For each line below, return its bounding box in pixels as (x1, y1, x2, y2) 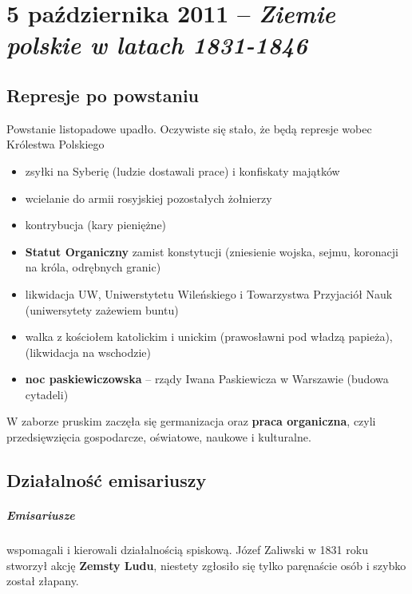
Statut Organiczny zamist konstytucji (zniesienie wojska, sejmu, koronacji (25, 243, 398, 259)
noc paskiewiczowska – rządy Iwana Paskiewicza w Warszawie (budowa (25, 370, 389, 387)
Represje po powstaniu (6, 82, 199, 107)
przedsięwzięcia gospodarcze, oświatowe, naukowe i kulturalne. (6, 429, 311, 445)
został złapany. (6, 572, 79, 589)
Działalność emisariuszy (6, 468, 207, 493)
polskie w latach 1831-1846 (6, 28, 308, 61)
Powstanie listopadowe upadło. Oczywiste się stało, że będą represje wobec (6, 120, 372, 137)
